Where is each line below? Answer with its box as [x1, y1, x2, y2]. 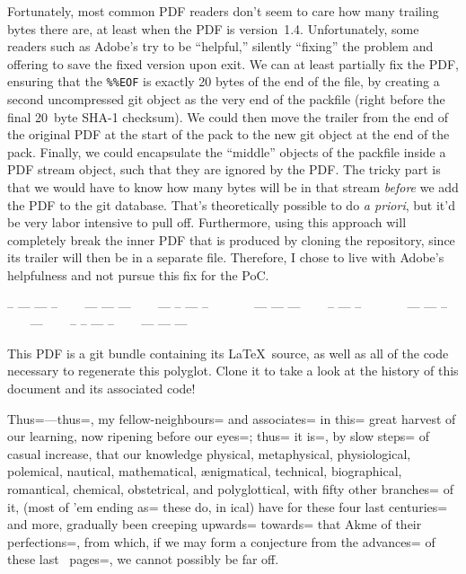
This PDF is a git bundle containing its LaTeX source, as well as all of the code [7, 343, 449, 362]
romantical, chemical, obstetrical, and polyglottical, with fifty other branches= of [7, 479, 453, 498]
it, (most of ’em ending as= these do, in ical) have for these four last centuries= [7, 497, 448, 516]
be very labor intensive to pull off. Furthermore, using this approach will [7, 213, 407, 232]
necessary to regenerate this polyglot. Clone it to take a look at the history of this [7, 361, 459, 380]
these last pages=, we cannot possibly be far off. [7, 550, 279, 569]
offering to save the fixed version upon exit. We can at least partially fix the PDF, [7, 54, 459, 73]
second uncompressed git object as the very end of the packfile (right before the [7, 90, 445, 109]
